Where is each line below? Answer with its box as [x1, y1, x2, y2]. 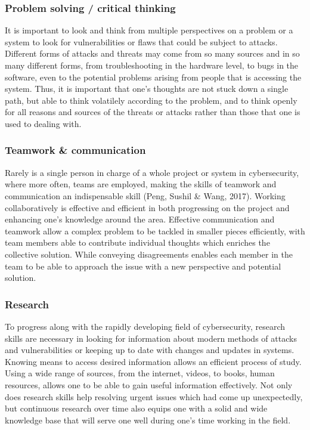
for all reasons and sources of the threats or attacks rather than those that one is [5, 106, 300, 118]
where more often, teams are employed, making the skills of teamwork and [5, 178, 277, 190]
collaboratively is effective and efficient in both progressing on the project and [5, 201, 290, 214]
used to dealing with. [5, 117, 82, 129]
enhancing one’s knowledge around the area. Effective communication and [5, 213, 275, 225]
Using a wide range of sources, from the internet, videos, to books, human [5, 367, 275, 379]
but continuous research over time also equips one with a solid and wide [5, 402, 268, 414]
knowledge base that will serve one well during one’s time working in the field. [5, 413, 291, 426]
